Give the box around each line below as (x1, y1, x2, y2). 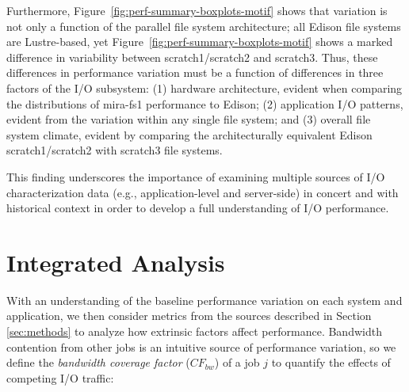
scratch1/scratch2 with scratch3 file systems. (6, 142, 223, 158)
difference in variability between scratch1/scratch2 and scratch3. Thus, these (6, 48, 378, 65)
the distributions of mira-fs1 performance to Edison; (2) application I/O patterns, (6, 95, 403, 112)
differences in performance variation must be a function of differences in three (6, 64, 384, 81)
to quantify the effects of (271, 354, 391, 371)
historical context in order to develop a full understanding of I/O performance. (6, 200, 389, 216)
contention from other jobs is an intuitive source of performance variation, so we (6, 338, 396, 355)
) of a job (214, 354, 260, 371)
